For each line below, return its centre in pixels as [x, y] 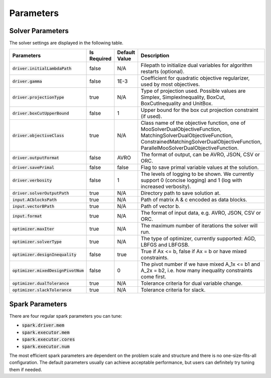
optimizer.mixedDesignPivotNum [48, 270]
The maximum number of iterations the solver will [199, 226]
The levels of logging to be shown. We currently [197, 174]
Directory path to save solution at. [181, 193]
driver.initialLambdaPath [42, 68]
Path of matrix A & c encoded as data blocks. [194, 200]
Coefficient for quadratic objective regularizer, [195, 78]
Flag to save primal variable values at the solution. [200, 167]
